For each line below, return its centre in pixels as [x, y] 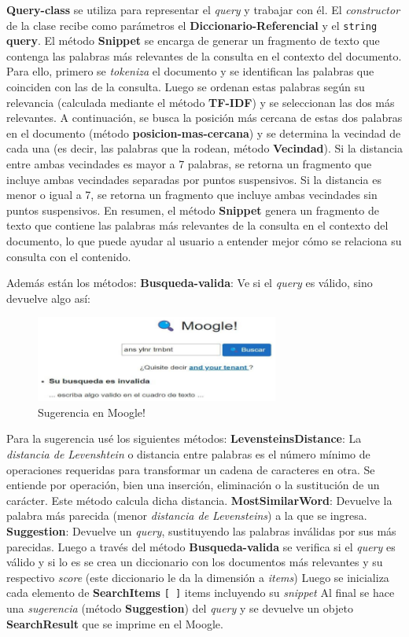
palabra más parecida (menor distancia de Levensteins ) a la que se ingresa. [187, 515]
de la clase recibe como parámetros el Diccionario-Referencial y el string [192, 25]
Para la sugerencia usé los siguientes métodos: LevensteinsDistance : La [184, 438]
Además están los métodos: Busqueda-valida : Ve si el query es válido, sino [190, 283]
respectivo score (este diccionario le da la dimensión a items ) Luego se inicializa [198, 577]
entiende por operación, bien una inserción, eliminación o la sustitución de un [193, 485]
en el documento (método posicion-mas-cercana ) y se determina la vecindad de [204, 133]
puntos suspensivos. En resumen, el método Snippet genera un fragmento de [193, 210]
